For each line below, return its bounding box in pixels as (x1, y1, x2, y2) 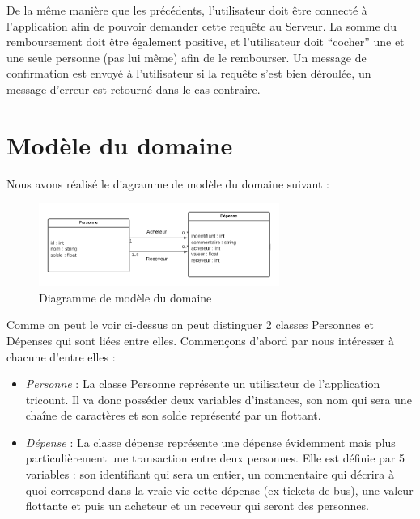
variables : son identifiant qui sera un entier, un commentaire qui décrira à (25, 466, 394, 483)
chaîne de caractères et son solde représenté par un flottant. (25, 407, 321, 424)
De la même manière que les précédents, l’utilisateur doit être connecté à (6, 2, 367, 18)
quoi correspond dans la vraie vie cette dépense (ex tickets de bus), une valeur (25, 481, 414, 498)
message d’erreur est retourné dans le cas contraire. (6, 80, 261, 97)
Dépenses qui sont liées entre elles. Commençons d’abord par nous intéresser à (6, 331, 394, 348)
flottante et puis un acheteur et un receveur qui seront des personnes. (25, 497, 369, 514)
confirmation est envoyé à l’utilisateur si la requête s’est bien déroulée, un (6, 65, 371, 82)
